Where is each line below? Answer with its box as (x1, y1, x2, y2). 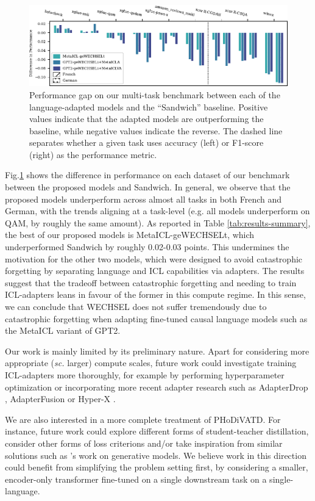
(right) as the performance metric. (29, 148, 157, 160)
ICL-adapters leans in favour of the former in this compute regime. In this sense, (5, 288, 306, 301)
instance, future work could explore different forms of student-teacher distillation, (5, 425, 309, 438)
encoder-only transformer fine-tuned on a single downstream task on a (5, 472, 267, 485)
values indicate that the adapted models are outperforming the (29, 112, 264, 125)
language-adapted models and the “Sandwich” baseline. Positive (29, 100, 268, 113)
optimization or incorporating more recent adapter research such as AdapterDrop (5, 380, 308, 393)
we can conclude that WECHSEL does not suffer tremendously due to (5, 300, 267, 313)
